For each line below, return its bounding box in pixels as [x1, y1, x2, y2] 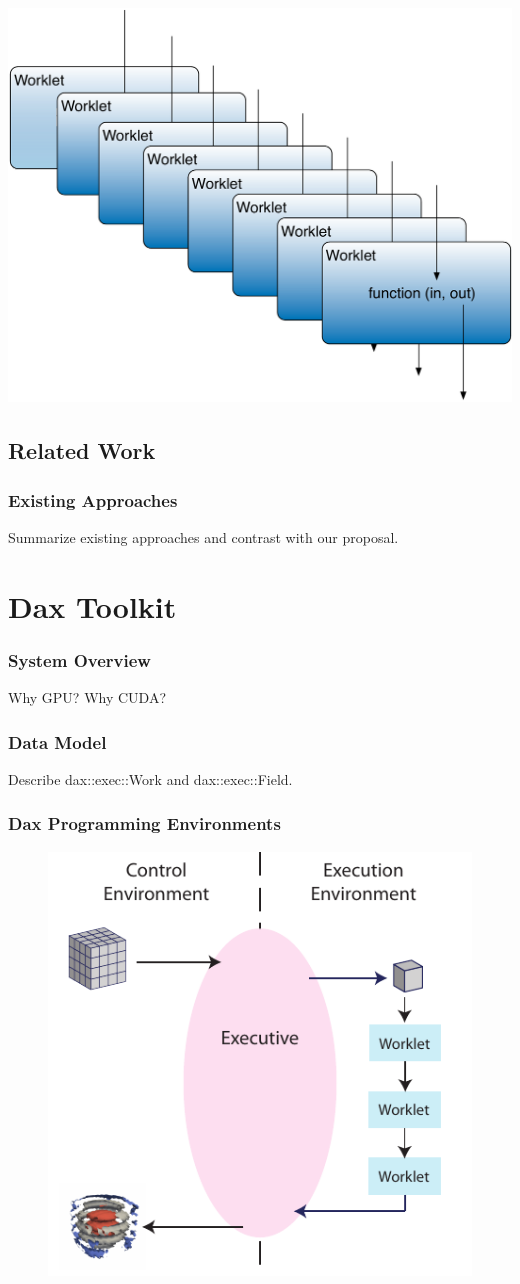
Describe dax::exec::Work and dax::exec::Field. [8, 768, 293, 789]
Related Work [8, 435, 156, 466]
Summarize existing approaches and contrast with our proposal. [8, 526, 399, 547]
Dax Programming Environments [8, 811, 281, 836]
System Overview [8, 647, 151, 672]
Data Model [8, 729, 107, 754]
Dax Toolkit [8, 585, 177, 626]
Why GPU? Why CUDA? [8, 687, 166, 708]
